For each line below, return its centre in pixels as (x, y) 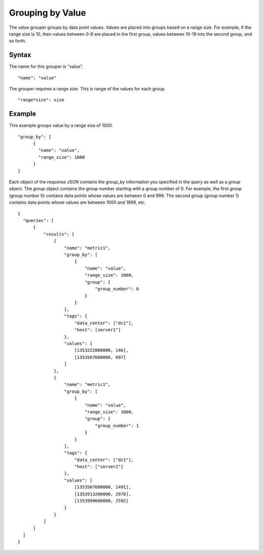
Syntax (20, 55)
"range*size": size (41, 100)
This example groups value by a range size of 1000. (61, 126)
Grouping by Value (48, 13)
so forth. (18, 41)
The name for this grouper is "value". (46, 66)
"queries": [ (38, 221)
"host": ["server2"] (99, 467)
